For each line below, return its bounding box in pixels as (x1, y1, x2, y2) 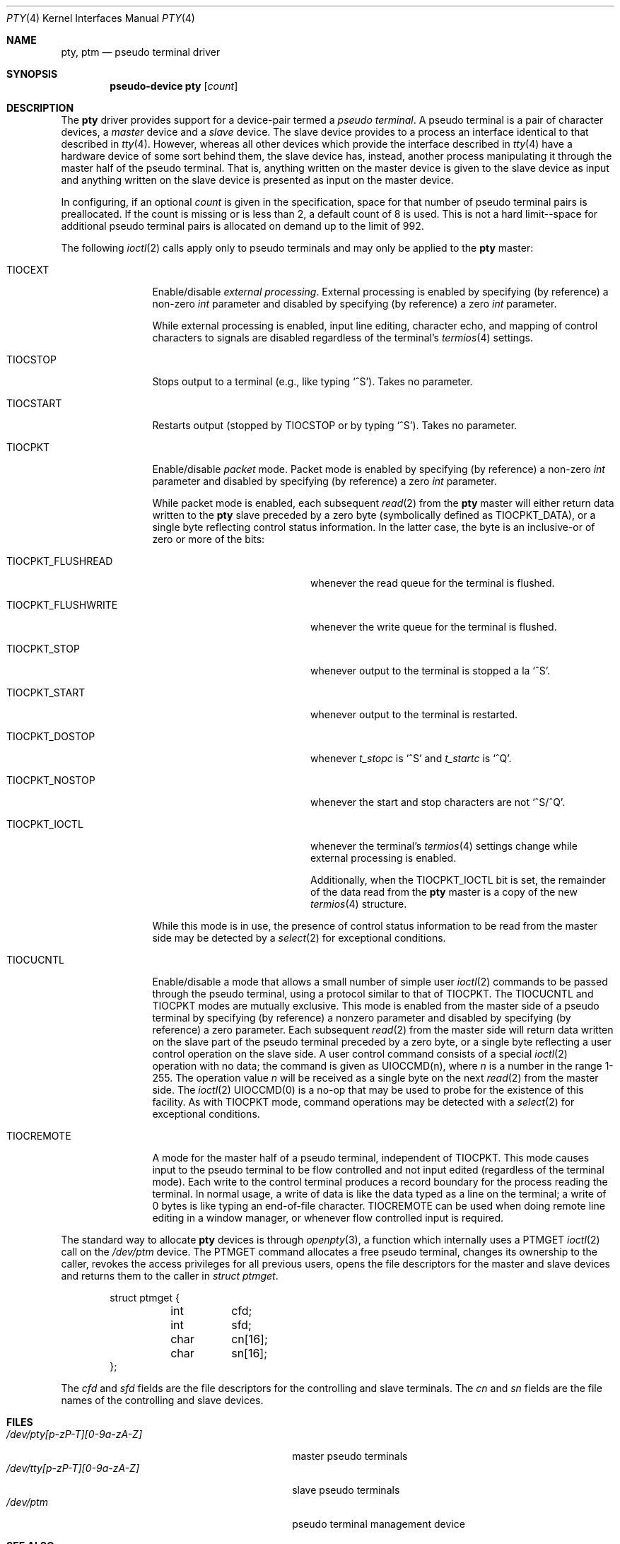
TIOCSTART (6, 397, 62, 409)
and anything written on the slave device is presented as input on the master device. (61, 174, 454, 186)
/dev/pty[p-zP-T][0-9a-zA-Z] (6, 1428, 143, 1440)
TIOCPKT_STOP (6, 643, 80, 655)
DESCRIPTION (6, 102, 74, 114)
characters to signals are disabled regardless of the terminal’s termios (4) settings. (152, 332, 533, 344)
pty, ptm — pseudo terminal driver (61, 46, 221, 58)
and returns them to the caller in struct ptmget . (61, 1270, 279, 1282)
